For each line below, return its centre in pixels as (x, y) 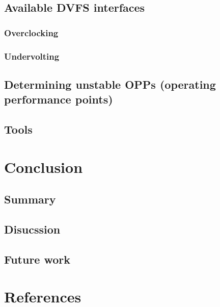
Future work (37, 259)
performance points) (59, 99)
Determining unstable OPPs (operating (110, 84)
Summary (30, 199)
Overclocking (31, 32)
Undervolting (32, 56)
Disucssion (32, 229)
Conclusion (44, 167)
